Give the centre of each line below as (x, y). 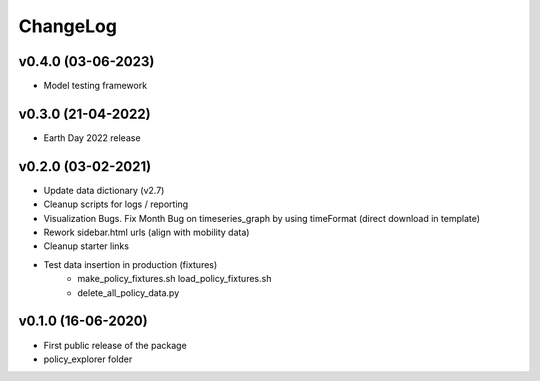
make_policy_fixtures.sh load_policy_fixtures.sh (174, 279)
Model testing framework (95, 86)
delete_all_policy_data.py (128, 292)
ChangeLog (67, 26)
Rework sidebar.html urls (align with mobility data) (146, 232)
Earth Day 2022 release (92, 137)
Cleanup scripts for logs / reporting (116, 204)
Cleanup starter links (86, 246)
